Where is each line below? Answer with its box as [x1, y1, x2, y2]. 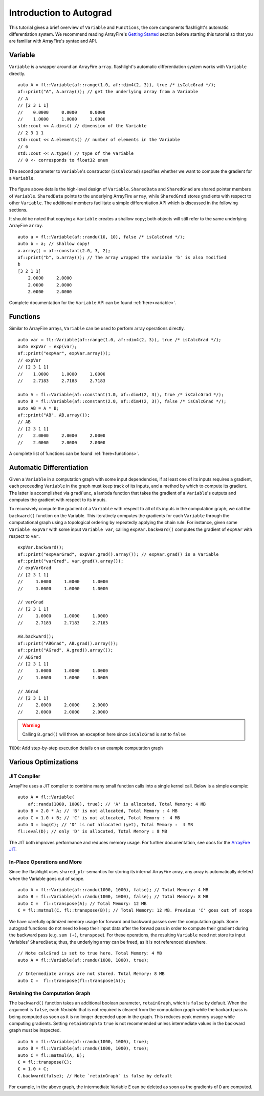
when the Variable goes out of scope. [9, 876, 85, 882]
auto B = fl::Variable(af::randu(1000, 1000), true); [18, 1046, 149, 1051]
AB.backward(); [18, 634, 54, 639]
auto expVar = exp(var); [18, 344, 77, 350]
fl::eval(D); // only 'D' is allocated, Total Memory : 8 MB [18, 829, 167, 834]
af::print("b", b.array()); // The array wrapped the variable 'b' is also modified [18, 255, 227, 260]
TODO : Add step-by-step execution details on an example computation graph [9, 745, 163, 751]
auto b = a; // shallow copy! [18, 241, 90, 247]
